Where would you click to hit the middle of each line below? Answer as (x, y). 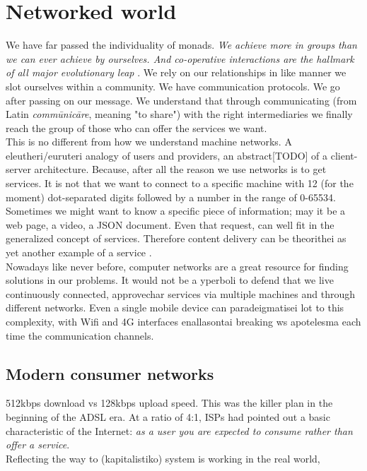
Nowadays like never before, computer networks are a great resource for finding (177, 266)
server (18, 169)
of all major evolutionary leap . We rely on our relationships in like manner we (176, 72)
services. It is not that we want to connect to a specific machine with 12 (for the (180, 183)
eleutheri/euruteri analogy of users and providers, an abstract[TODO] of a (167, 155)
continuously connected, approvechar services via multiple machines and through (180, 293)
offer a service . (38, 445)
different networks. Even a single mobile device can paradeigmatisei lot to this (175, 308)
